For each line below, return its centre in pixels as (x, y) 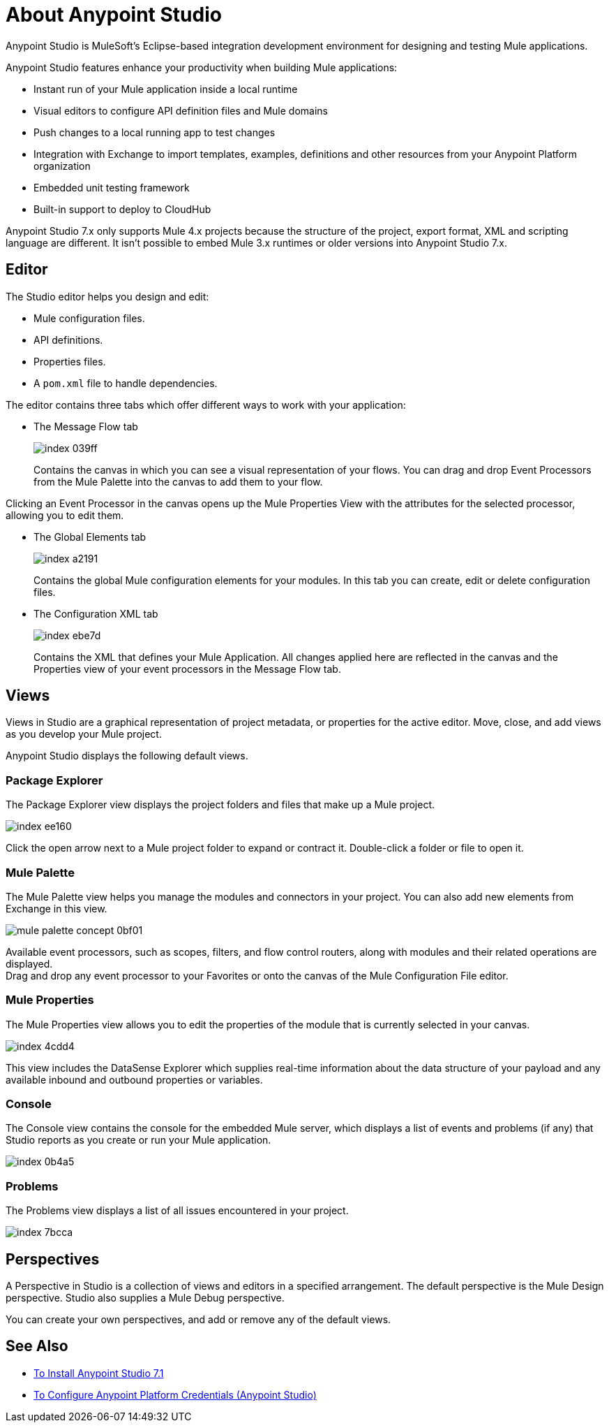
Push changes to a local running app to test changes (155, 132)
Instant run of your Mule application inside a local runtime (166, 89)
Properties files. (70, 361)
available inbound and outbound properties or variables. (134, 1079)
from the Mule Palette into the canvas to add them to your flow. (178, 481)
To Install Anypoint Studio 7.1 (99, 1373)
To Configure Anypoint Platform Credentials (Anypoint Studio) (175, 1394)
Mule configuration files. (89, 318)
